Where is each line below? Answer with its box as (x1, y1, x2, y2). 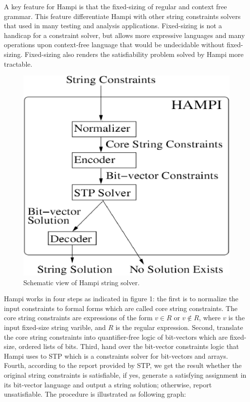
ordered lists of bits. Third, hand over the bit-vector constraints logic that (18, 341, 239, 351)
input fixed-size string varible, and (4, 322, 106, 332)
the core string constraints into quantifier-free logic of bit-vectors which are (4, 331, 228, 342)
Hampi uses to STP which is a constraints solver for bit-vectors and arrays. (4, 350, 228, 361)
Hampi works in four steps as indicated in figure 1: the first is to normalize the (4, 293, 239, 304)
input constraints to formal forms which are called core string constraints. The (4, 303, 238, 313)
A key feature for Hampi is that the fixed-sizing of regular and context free (4, 1, 227, 11)
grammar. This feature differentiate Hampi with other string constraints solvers (4, 11, 241, 21)
